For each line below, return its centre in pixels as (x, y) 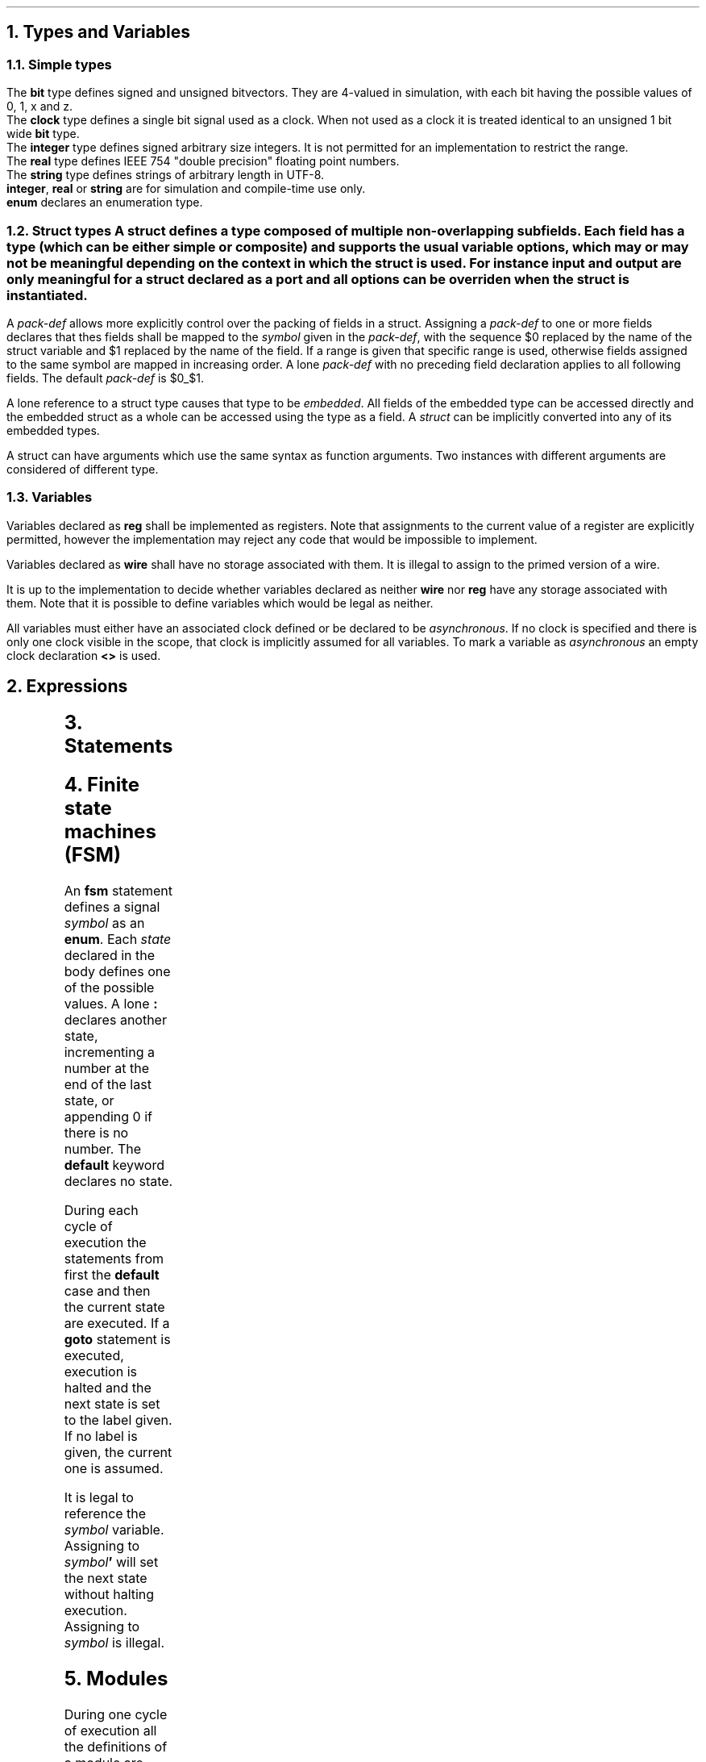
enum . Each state (118, 939)
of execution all (110, 1731)
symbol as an (104, 923)
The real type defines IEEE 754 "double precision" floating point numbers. (203, 161)
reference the (105, 1514)
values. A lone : (111, 1004)
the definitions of (116, 1747)
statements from (114, 1259)
